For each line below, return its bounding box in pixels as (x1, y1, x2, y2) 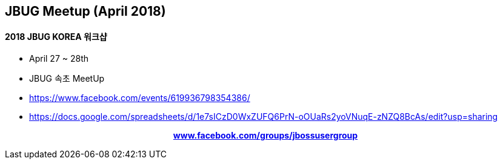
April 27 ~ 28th (29, 53, 89, 64)
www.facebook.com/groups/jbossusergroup (173, 130, 358, 141)
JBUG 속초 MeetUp (29, 73, 105, 84)
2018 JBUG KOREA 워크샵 (5, 31, 107, 42)
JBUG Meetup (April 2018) (5, 4, 166, 19)
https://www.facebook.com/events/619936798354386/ (29, 93, 250, 103)
